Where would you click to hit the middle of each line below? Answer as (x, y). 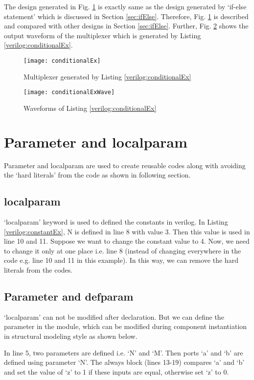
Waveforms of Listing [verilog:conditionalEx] (90, 108)
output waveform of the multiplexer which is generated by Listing (103, 35)
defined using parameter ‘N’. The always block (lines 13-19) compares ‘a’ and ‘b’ (124, 362)
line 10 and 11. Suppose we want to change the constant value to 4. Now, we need (127, 241)
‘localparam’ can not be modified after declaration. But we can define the (114, 317)
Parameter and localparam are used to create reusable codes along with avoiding (125, 165)
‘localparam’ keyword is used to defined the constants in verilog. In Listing (116, 221)
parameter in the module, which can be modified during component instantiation (126, 326)
